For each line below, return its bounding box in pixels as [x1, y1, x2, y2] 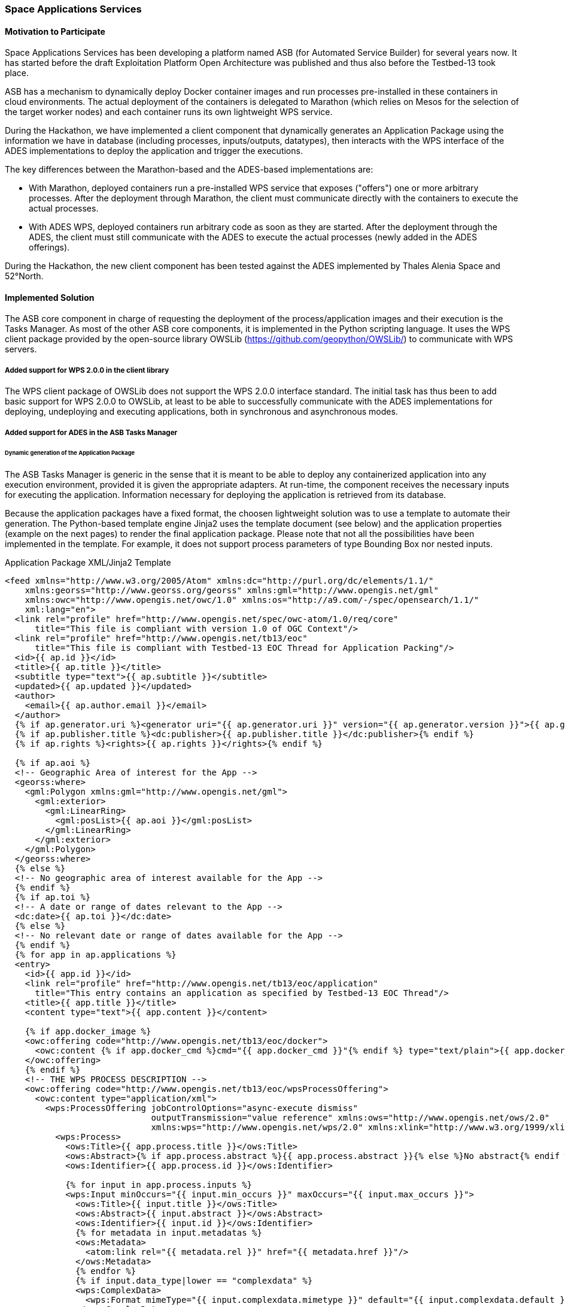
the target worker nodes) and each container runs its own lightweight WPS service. [5, 107, 333, 117]
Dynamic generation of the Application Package [5, 449, 135, 457]
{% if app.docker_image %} [25, 1027, 151, 1037]
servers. [5, 344, 37, 355]
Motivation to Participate [5, 26, 105, 37]
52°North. [5, 271, 44, 282]
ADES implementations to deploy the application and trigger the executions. [5, 146, 303, 156]
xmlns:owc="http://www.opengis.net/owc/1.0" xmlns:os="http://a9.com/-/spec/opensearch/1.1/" [25, 595, 479, 605]
